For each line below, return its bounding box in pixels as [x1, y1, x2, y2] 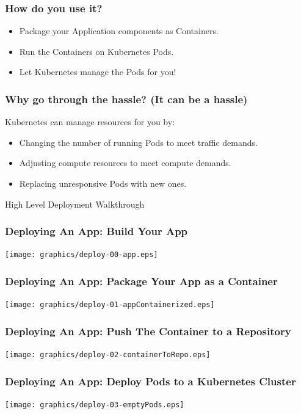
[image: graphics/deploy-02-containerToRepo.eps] [5, 350, 211, 360]
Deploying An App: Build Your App [5, 223, 188, 239]
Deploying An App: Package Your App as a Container [5, 273, 278, 288]
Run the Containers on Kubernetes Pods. [19, 45, 174, 57]
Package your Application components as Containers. [19, 24, 219, 37]
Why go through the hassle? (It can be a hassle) [5, 91, 248, 106]
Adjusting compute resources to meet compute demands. [19, 156, 231, 169]
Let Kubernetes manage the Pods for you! [19, 65, 176, 78]
